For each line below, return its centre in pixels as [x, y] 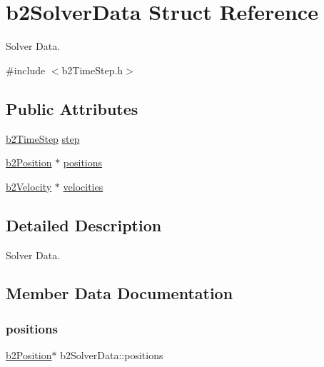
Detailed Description [84, 225]
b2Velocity [29, 186]
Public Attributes [72, 108]
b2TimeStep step [43, 138]
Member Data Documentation [120, 293]
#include [26, 70]
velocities [83, 186]
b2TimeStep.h [92, 70]
